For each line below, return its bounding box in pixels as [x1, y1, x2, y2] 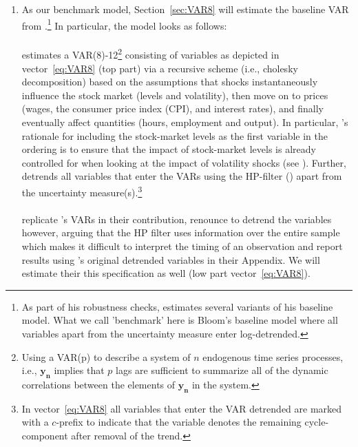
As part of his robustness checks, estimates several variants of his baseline [21, 299, 333, 313]
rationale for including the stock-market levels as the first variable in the [21, 128, 328, 143]
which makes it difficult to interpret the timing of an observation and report [21, 239, 343, 253]
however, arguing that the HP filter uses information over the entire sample [21, 225, 340, 240]
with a [21, 415, 49, 429]
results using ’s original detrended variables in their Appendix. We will [21, 252, 320, 267]
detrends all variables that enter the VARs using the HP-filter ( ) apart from [21, 169, 342, 183]
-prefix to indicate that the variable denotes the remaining [56, 415, 302, 429]
